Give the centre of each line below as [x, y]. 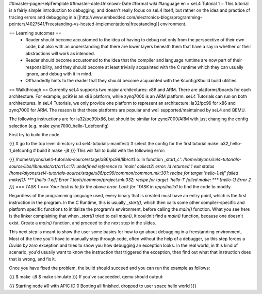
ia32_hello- [230, 144]
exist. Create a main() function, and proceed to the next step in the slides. [82, 223]
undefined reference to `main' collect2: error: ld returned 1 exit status [145, 166]
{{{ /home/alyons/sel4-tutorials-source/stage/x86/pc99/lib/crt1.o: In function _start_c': [96, 159]
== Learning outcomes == [35, 33]
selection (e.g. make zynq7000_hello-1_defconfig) [59, 126]
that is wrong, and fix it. [33, 259]
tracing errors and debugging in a [42, 17]
